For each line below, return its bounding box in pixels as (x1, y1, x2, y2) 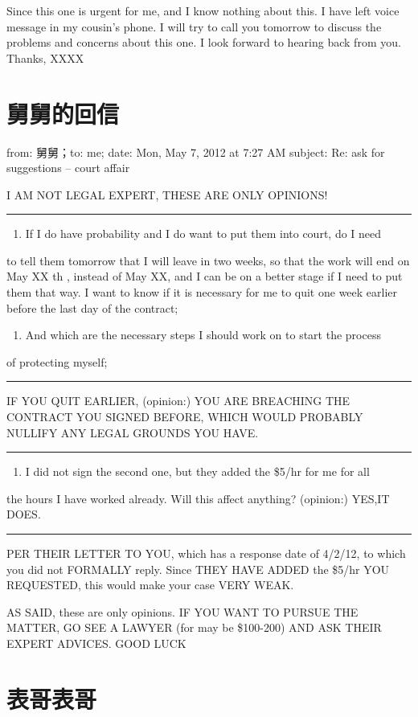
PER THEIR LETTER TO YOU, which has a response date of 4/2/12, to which (6, 545, 406, 561)
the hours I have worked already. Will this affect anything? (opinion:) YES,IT (6, 490, 390, 506)
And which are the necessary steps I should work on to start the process (25, 326, 381, 343)
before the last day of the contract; (6, 299, 178, 316)
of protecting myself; (6, 353, 108, 370)
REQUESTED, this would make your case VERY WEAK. (6, 576, 294, 593)
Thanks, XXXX (6, 49, 84, 66)
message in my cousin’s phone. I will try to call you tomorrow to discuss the (6, 18, 382, 35)
